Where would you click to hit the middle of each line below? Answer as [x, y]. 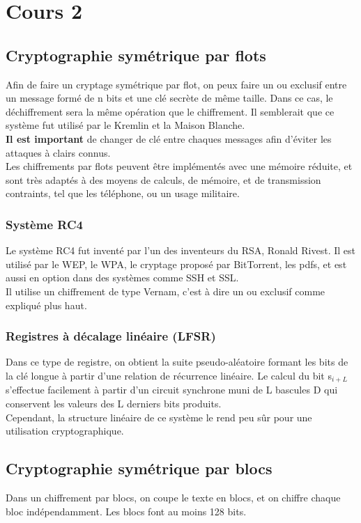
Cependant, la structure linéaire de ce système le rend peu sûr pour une [159, 417]
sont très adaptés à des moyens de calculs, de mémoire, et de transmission [163, 179]
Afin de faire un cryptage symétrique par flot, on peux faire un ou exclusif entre [176, 84]
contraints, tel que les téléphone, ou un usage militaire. [123, 193]
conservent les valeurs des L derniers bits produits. [114, 403]
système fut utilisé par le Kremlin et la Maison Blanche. [125, 125]
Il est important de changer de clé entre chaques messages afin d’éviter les [169, 138]
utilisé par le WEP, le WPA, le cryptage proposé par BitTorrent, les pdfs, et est [176, 264]
